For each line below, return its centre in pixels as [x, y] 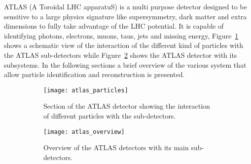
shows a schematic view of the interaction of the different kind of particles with [124, 45]
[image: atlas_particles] [86, 90]
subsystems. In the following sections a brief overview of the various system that [125, 64]
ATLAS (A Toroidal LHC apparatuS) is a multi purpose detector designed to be [125, 6]
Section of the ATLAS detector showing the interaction [127, 106]
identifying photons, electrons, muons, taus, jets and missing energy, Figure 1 [121, 35]
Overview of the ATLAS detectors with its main [116, 147]
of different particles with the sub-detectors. [110, 116]
